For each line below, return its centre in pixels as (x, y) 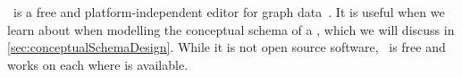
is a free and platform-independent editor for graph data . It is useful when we (229, 12)
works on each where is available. (98, 64)
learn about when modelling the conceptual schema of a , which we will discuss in (231, 29)
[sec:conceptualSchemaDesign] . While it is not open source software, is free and (227, 47)
